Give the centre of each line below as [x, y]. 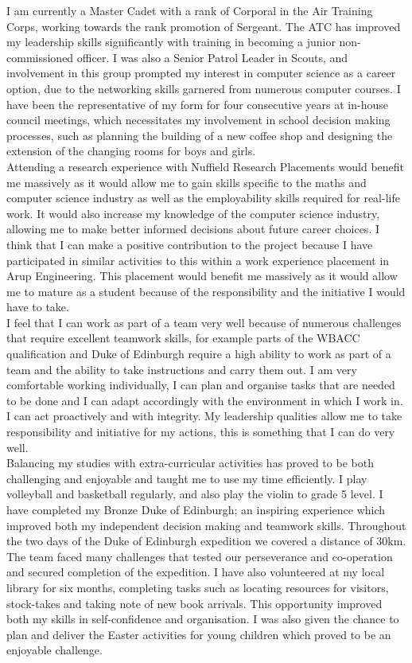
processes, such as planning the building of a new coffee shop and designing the [200, 135]
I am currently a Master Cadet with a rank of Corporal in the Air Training [190, 10]
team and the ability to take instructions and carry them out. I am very [182, 369]
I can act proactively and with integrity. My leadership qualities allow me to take [204, 416]
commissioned [40, 57]
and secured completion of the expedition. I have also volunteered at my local [196, 572]
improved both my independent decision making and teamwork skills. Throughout [206, 525]
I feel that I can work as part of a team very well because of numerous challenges [204, 322]
